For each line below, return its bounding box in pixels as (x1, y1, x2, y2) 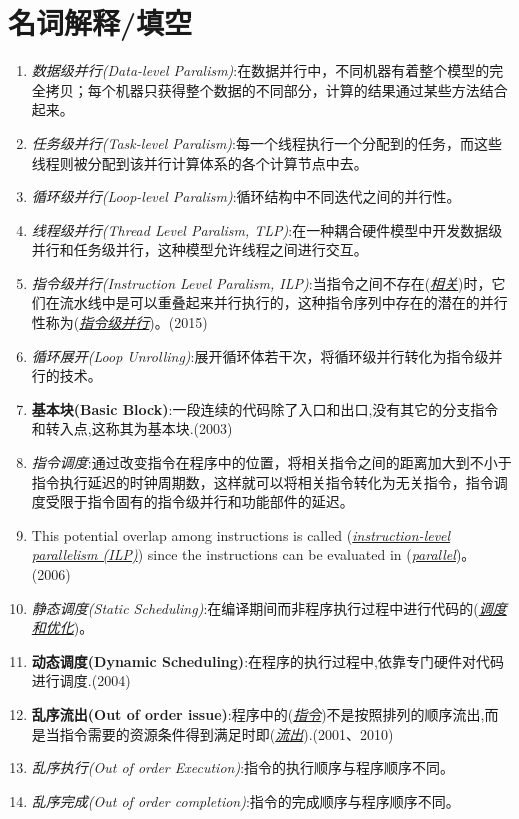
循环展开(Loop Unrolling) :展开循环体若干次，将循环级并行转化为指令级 (31, 345, 489, 366)
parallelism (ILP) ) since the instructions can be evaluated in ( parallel (31, 544, 456, 565)
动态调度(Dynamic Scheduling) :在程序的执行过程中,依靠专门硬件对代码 (31, 650, 504, 671)
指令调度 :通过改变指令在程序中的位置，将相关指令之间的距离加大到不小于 (31, 452, 512, 473)
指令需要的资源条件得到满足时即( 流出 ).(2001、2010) (59, 723, 394, 744)
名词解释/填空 (8, 2, 193, 43)
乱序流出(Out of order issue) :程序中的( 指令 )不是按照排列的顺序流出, (31, 703, 485, 724)
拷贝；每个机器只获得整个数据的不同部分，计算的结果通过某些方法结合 (45, 79, 508, 100)
